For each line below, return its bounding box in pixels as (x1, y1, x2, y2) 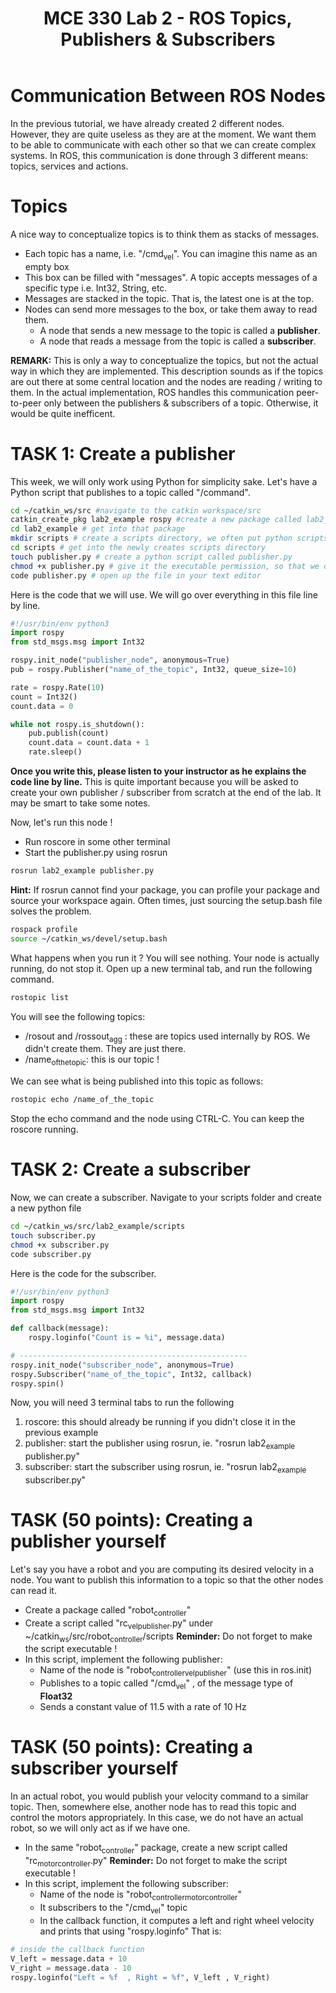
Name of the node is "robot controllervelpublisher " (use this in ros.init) (39, 1664, 313, 1679)
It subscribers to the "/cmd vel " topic (39, 1902, 188, 1916)
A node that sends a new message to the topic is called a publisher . (39, 324, 321, 336)
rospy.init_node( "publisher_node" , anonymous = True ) (10, 655, 230, 666)
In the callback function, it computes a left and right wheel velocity (39, 1915, 315, 1927)
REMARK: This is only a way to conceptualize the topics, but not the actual (10, 354, 319, 366)
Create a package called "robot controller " (24, 1603, 192, 1618)
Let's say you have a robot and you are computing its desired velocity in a (10, 1563, 315, 1575)
